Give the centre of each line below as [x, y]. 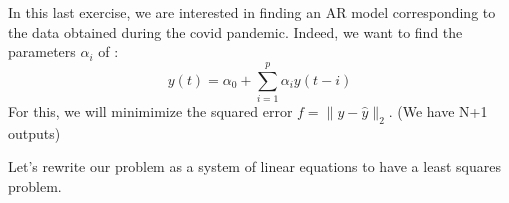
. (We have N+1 [438, 110]
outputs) [34, 132]
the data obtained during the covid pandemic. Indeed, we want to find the [235, 31]
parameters [42, 51]
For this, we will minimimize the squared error [150, 110]
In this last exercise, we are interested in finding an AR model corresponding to [252, 12]
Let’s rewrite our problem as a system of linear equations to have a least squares [254, 166]
